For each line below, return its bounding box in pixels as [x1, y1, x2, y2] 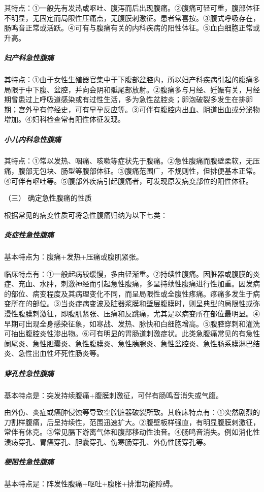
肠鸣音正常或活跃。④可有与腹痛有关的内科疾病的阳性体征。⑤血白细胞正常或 [4, 22, 260, 33]
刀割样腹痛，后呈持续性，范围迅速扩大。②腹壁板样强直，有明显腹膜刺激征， [4, 416, 260, 427]
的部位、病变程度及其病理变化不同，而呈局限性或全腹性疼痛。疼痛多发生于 [4, 288, 253, 299]
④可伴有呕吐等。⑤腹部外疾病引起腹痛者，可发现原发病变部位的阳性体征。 [4, 175, 253, 186]
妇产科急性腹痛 [4, 52, 54, 62]
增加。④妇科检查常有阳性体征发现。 [4, 114, 125, 124]
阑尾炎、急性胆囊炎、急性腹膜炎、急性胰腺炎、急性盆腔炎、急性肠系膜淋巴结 [4, 338, 260, 348]
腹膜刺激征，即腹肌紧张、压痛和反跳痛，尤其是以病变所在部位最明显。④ [18, 308, 260, 318]
